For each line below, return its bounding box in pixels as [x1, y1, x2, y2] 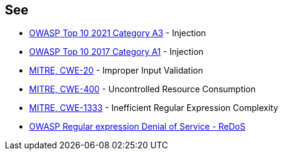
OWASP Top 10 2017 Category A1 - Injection [29, 46, 204, 57]
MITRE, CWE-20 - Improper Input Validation [29, 65, 203, 76]
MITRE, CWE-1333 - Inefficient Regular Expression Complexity [29, 103, 278, 113]
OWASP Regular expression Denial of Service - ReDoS [29, 121, 245, 132]
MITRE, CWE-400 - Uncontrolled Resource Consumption [29, 84, 256, 95]
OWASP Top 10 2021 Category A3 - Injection [29, 28, 206, 39]
